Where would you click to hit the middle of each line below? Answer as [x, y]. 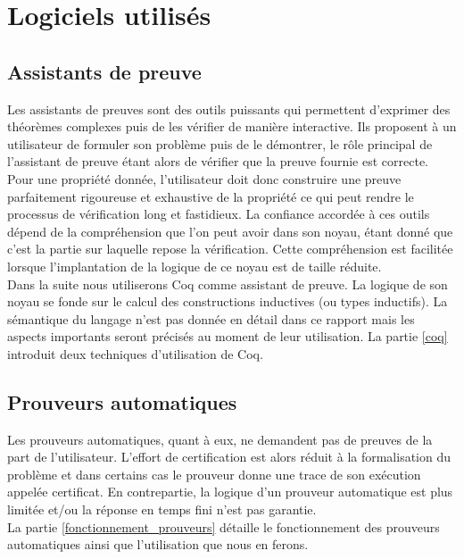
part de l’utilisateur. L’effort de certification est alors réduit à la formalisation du [229, 457]
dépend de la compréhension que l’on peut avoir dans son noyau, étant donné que [230, 231]
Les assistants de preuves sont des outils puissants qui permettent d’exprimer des [229, 108]
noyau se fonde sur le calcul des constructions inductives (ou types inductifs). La [228, 301]
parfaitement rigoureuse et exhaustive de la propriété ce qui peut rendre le [211, 196]
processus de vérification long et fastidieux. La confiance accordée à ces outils [219, 214]
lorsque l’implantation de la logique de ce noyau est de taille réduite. [195, 266]
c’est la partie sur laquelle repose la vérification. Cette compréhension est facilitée [230, 249]
